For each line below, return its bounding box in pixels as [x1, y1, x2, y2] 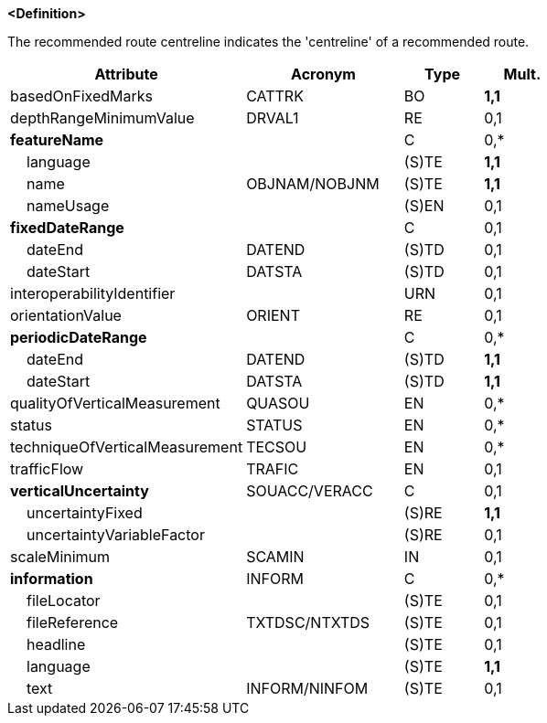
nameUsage [27, 197, 110, 215]
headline [27, 635, 86, 654]
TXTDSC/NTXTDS [246, 613, 370, 632]
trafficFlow [10, 460, 84, 478]
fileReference [27, 613, 119, 632]
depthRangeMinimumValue [10, 109, 195, 127]
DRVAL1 [246, 109, 299, 127]
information [10, 569, 93, 588]
